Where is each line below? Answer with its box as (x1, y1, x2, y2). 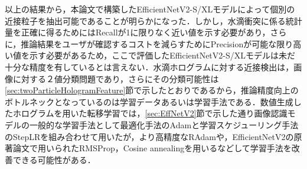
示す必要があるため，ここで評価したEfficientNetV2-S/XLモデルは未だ (29, 49, 296, 61)
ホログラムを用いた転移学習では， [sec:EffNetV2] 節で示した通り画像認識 (12, 107, 288, 119)
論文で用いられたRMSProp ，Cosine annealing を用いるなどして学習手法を (12, 142, 292, 154)
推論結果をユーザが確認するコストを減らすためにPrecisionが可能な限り (21, 37, 293, 50)
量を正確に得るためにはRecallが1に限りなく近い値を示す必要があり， (5, 26, 270, 38)
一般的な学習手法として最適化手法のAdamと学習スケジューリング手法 (29, 118, 299, 131)
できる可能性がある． (12, 153, 96, 165)
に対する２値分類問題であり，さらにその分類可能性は (12, 72, 219, 84)
